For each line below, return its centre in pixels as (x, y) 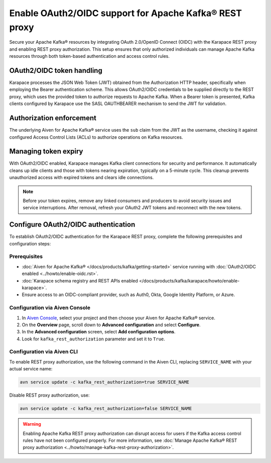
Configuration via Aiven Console (50, 308)
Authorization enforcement (53, 118)
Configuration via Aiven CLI (43, 352)
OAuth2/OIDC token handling (56, 70)
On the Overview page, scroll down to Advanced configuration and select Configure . (111, 325)
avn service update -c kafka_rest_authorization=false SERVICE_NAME (106, 409)
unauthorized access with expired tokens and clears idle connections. (82, 177)
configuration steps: (30, 243)
